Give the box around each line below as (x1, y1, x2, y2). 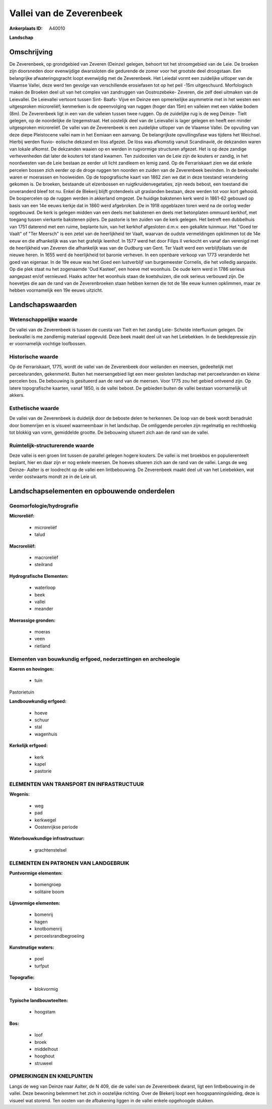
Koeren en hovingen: (9, 666, 54, 672)
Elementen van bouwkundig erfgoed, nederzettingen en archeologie (9, 655, 180, 662)
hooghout (34, 1053, 55, 1059)
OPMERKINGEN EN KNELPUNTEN (9, 1073, 93, 1080)
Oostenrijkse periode (34, 824, 78, 830)
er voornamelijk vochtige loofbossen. (9, 341, 87, 347)
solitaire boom (34, 889, 64, 895)
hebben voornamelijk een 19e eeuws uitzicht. (9, 287, 103, 293)
